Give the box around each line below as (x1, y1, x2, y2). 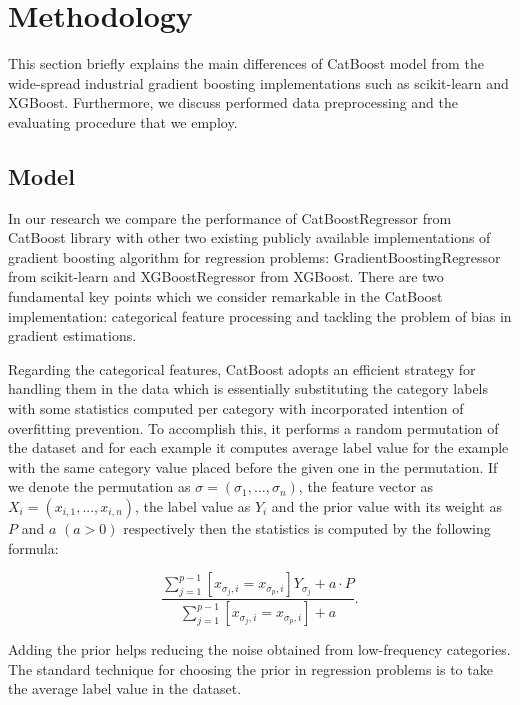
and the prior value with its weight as (271, 496, 502, 517)
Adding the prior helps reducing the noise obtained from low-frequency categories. (8, 639, 511, 660)
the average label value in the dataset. (8, 678, 242, 699)
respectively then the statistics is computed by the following (123, 518, 491, 539)
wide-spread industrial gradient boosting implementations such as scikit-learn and (8, 72, 509, 93)
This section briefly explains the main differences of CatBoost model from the (8, 53, 484, 74)
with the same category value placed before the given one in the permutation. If (8, 456, 498, 477)
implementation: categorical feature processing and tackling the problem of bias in (8, 305, 512, 326)
